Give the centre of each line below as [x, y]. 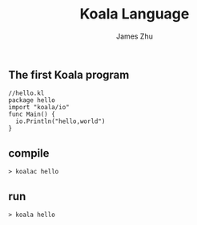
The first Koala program [69, 74]
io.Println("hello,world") [60, 121]
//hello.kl [26, 93]
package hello [32, 100]
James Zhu [135, 36]
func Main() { [32, 115]
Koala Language [135, 14]
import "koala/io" [39, 108]
